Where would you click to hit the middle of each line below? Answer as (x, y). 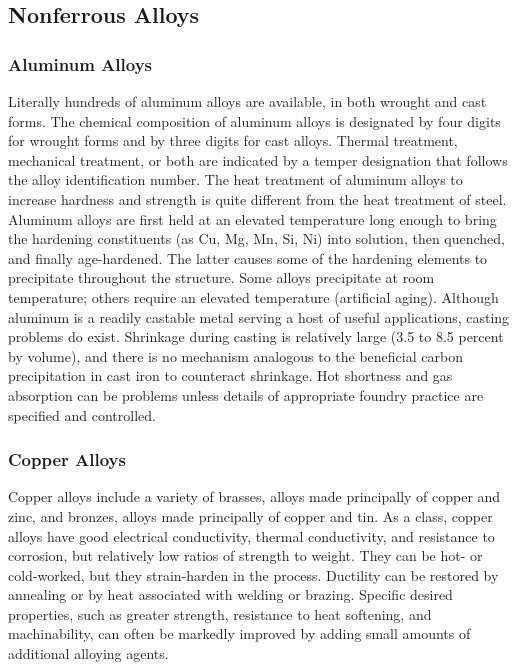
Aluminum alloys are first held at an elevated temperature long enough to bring (252, 218)
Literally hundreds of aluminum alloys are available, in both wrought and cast (247, 101)
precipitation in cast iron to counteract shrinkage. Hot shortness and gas (230, 375)
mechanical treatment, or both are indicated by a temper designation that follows (258, 159)
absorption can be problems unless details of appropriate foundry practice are (246, 394)
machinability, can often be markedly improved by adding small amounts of (239, 633)
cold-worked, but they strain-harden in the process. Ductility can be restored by (253, 574)
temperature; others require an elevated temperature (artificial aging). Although (253, 296)
